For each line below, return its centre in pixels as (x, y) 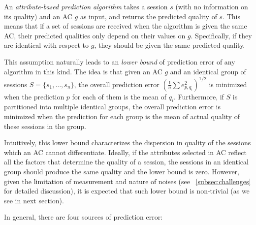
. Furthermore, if (199, 96)
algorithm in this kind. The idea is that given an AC (83, 71)
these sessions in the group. (45, 126)
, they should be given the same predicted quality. (170, 45)
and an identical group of (208, 71)
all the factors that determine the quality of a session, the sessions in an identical (126, 162)
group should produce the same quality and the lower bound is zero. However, (122, 172)
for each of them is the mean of (119, 96)
